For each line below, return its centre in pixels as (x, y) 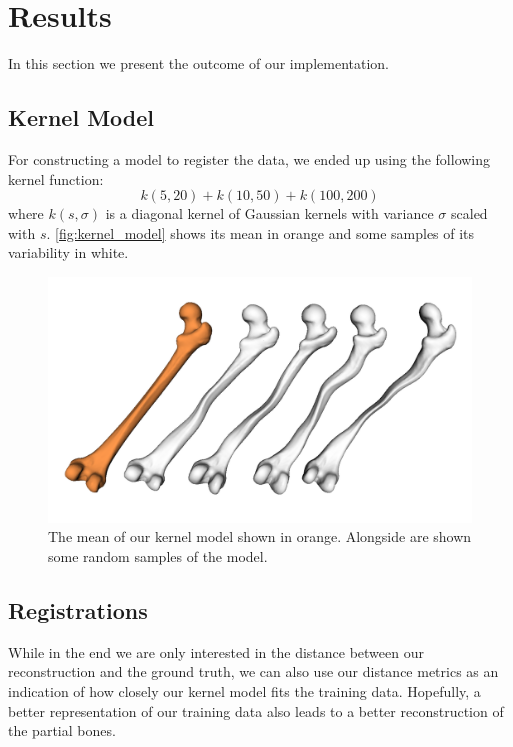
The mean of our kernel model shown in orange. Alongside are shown (260, 536)
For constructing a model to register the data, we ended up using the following (249, 158)
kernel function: (56, 178)
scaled (469, 213)
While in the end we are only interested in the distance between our (216, 651)
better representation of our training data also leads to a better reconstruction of (256, 710)
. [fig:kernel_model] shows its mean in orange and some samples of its (260, 232)
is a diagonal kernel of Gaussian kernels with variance (269, 213)
